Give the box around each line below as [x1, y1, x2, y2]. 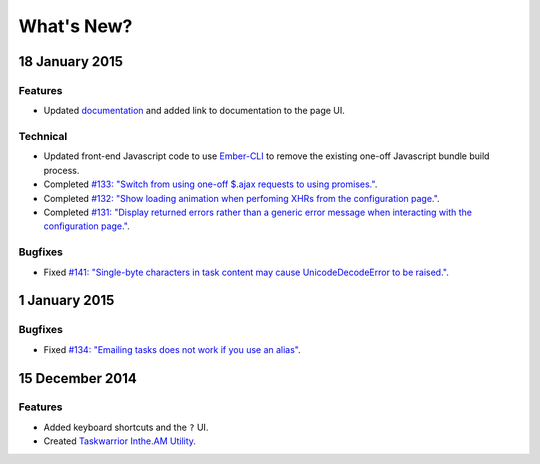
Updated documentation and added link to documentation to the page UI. [43, 105, 345, 117]
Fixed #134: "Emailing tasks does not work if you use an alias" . [43, 343, 302, 355]
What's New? [18, 15, 133, 37]
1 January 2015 [18, 292, 115, 309]
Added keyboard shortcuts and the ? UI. [43, 421, 209, 433]
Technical [18, 130, 68, 144]
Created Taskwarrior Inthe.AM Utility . [43, 435, 197, 447]
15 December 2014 [18, 370, 137, 387]
